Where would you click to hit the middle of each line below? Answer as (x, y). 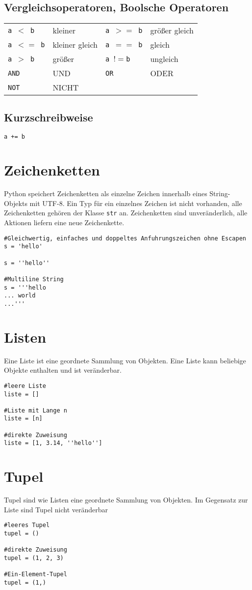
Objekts (16, 203)
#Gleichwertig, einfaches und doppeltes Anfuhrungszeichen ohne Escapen (125, 238)
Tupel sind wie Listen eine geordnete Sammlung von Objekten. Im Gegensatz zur (126, 500)
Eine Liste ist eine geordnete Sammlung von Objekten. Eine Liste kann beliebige (125, 360)
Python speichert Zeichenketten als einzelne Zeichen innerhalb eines (106, 193)
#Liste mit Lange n (36, 410)
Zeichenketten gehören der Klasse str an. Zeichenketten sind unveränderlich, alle (126, 213)
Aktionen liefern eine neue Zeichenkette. (64, 222)
